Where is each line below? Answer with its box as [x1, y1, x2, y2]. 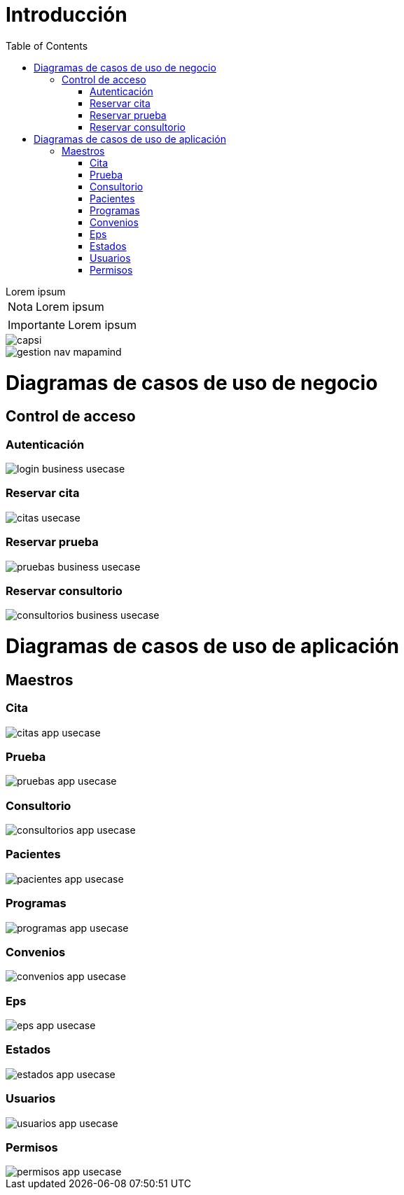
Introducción [6, 3, 127, 27]
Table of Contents [6, 39, 88, 52]
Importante [8, 317, 66, 332]
